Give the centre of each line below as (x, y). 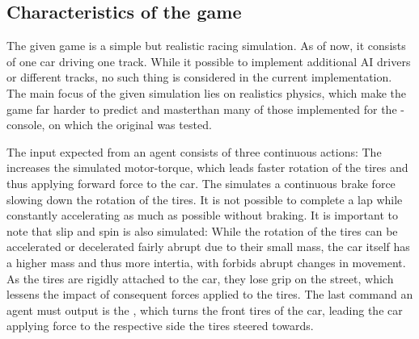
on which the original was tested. (130, 125)
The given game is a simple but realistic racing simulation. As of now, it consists (206, 46)
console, (26, 125)
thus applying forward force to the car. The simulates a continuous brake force (201, 183)
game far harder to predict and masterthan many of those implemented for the (202, 109)
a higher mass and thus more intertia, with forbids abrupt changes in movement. (206, 262)
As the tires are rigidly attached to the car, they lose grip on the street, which (200, 278)
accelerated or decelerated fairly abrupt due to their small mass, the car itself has (208, 247)
